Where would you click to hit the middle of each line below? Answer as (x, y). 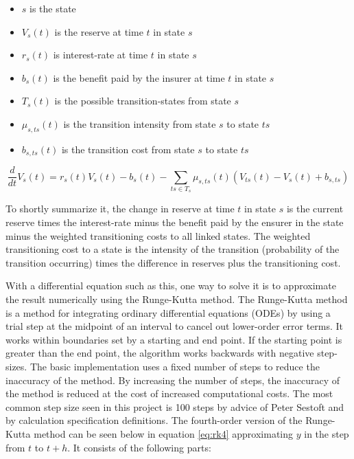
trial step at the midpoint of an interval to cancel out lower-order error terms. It (175, 326)
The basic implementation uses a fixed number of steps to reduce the (175, 366)
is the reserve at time (99, 31)
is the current (315, 209)
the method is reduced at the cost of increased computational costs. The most (169, 393)
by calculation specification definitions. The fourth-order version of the (154, 420)
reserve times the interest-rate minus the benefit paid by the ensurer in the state (175, 222)
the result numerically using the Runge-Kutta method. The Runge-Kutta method (177, 299)
